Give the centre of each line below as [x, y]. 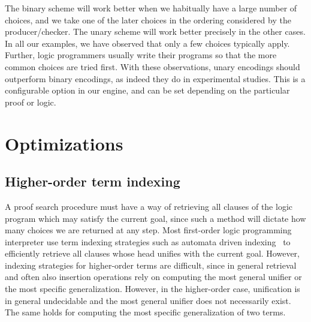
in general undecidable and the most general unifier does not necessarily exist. [148, 300]
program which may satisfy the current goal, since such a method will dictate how [155, 218]
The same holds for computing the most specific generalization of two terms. [145, 312]
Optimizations [64, 143]
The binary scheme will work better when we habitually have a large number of [151, 8]
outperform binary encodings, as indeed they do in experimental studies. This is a [155, 78]
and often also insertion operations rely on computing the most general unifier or [153, 277]
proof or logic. [31, 102]
